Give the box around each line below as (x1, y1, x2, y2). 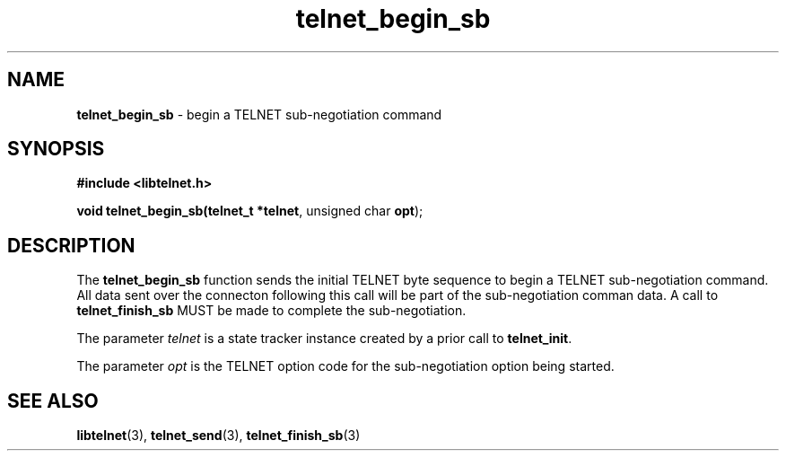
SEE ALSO (7, 389, 99, 412)
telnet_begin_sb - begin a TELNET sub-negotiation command (76, 106, 442, 122)
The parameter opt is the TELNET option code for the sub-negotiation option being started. (76, 358, 615, 374)
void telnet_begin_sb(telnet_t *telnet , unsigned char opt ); (76, 203, 424, 219)
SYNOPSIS (7, 137, 105, 161)
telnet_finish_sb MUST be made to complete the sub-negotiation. (76, 303, 467, 319)
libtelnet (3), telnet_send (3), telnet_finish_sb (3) (76, 427, 361, 444)
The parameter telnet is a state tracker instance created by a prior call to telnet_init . (76, 330, 572, 347)
